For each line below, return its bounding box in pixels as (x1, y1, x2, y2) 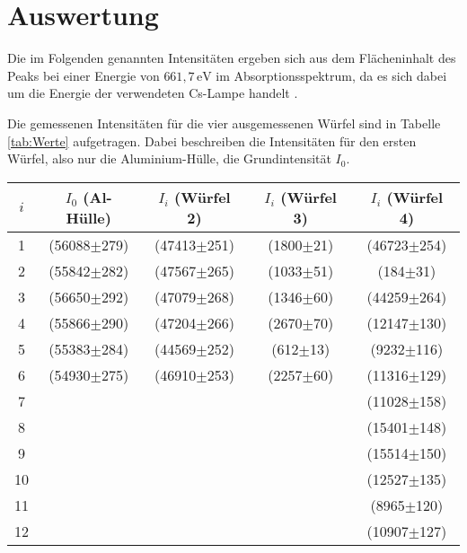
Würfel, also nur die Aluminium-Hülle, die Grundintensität (7, 149, 331, 168)
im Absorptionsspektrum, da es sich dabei (216, 66, 447, 84)
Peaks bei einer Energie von (7, 66, 160, 84)
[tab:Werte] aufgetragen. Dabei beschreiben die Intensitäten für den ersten (7, 131, 417, 150)
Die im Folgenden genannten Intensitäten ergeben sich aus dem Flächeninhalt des (7, 48, 456, 67)
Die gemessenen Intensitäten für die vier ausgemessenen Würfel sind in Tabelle (7, 113, 441, 132)
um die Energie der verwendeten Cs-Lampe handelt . (7, 83, 298, 102)
